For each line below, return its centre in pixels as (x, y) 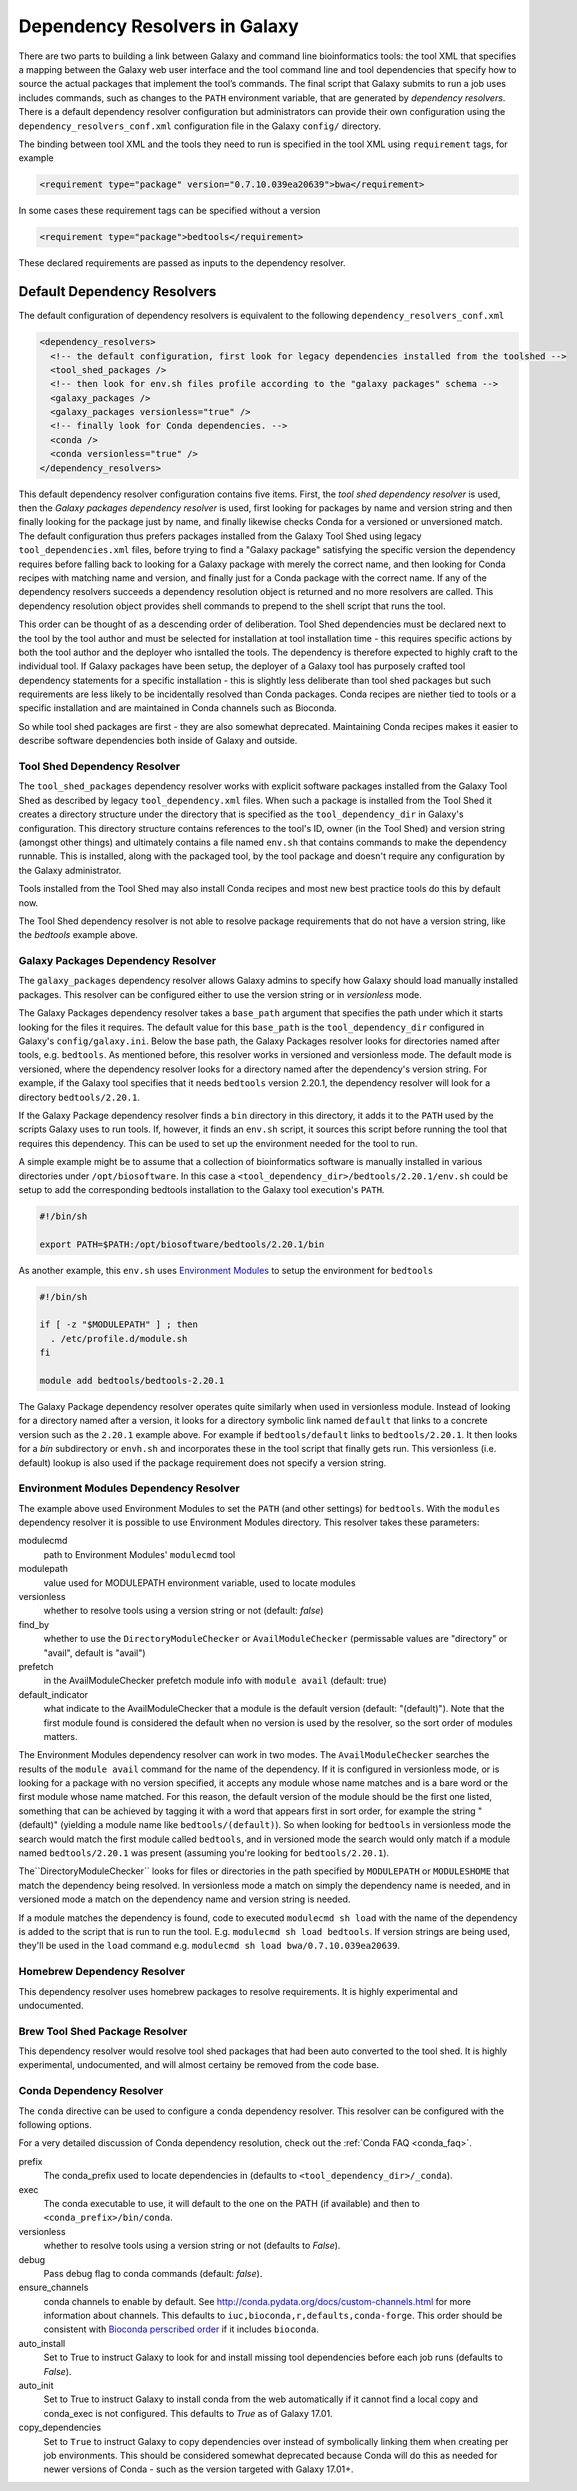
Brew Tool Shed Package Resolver (103, 2031)
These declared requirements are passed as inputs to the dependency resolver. (182, 263)
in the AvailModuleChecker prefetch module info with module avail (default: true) (215, 1681)
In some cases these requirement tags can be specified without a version (169, 211)
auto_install (42, 2343)
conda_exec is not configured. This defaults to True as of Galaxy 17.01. (188, 2413)
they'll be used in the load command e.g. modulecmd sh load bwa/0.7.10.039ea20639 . (209, 1946)
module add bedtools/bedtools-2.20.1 (132, 1380)
